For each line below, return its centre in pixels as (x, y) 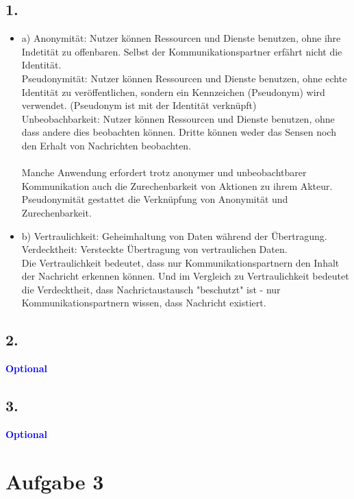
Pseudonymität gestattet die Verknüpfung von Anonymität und (155, 199)
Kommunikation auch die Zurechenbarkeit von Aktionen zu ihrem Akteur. (177, 185)
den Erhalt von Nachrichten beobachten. (106, 145)
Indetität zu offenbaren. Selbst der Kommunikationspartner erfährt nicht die (182, 51)
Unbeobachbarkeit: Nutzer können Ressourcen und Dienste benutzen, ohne (178, 118)
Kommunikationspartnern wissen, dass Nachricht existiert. (144, 303)
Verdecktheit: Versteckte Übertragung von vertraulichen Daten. (154, 249)
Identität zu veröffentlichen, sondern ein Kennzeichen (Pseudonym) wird (173, 92)
